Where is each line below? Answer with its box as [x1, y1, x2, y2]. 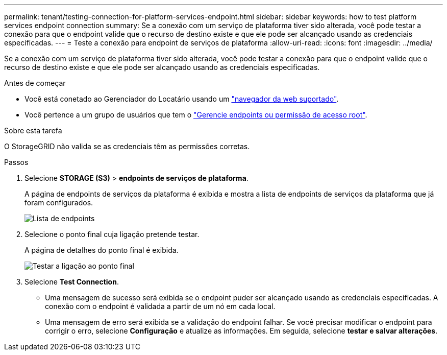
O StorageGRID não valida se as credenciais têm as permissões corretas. [4, 142, 250, 151]
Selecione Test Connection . [24, 277, 119, 286]
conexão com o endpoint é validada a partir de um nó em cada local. [45, 302, 276, 311]
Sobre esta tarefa [4, 126, 62, 135]
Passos [4, 158, 29, 167]
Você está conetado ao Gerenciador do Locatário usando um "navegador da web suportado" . [24, 94, 339, 103]
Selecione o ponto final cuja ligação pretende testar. [24, 230, 200, 239]
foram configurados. [24, 198, 93, 207]
